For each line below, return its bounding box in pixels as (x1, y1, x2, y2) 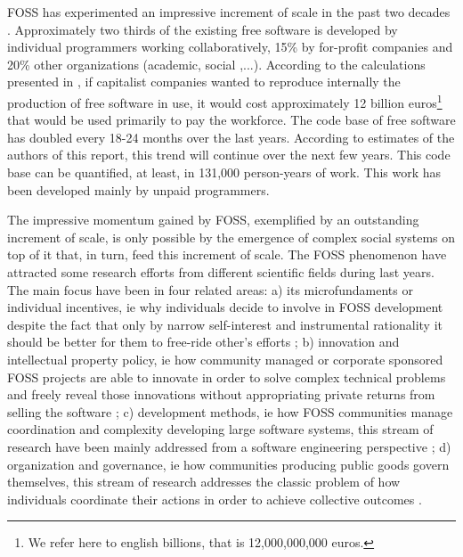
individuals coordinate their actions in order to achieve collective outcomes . (7, 489, 422, 508)
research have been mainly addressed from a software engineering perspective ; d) (7, 437, 451, 455)
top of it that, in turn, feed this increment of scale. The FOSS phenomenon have (7, 245, 447, 264)
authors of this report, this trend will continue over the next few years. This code (7, 145, 451, 164)
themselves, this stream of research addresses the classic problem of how (7, 472, 401, 491)
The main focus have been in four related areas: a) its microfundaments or (7, 280, 413, 299)
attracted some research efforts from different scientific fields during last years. (7, 262, 435, 281)
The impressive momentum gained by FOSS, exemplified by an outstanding (7, 210, 419, 229)
